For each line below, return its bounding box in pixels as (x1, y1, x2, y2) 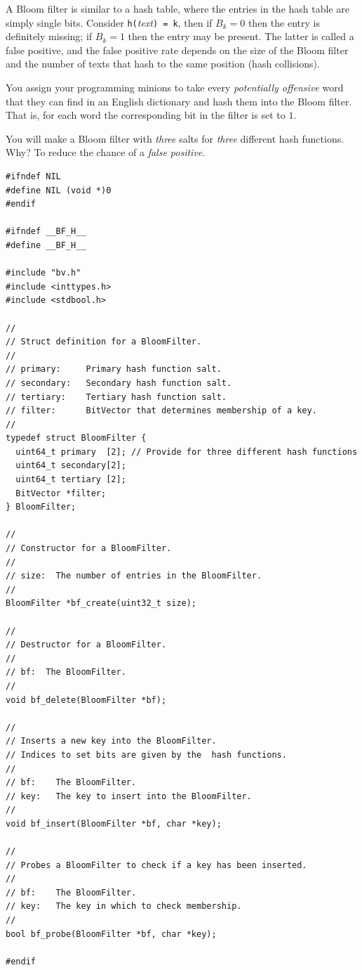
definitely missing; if (6, 29, 93, 44)
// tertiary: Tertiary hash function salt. (6, 392, 227, 402)
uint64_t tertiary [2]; (15, 474, 126, 485)
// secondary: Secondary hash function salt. (6, 377, 232, 388)
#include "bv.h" (6, 268, 81, 278)
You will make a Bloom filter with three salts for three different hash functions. (6, 131, 344, 145)
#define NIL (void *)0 (6, 185, 112, 195)
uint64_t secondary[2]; (15, 460, 126, 471)
